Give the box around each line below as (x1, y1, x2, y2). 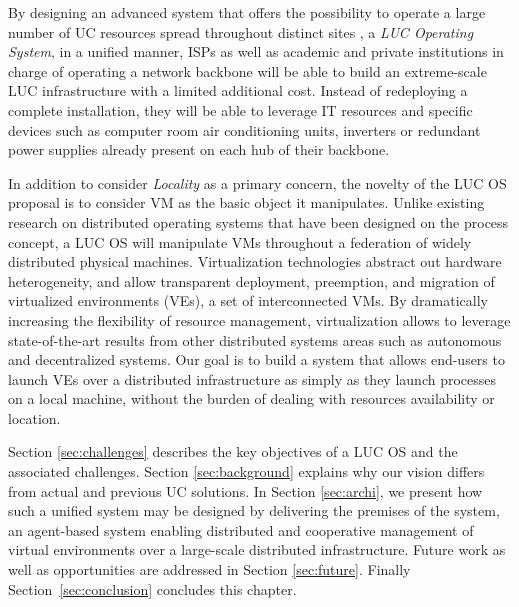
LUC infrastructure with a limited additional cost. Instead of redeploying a (8, 80, 468, 101)
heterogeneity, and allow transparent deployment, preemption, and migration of (8, 270, 495, 291)
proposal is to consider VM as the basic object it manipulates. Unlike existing (8, 192, 485, 213)
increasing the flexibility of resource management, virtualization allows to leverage (8, 309, 511, 330)
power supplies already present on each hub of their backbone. (8, 139, 390, 160)
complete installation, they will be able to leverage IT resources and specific (8, 99, 473, 120)
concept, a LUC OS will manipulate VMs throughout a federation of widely (8, 231, 472, 252)
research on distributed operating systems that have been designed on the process (8, 211, 509, 232)
